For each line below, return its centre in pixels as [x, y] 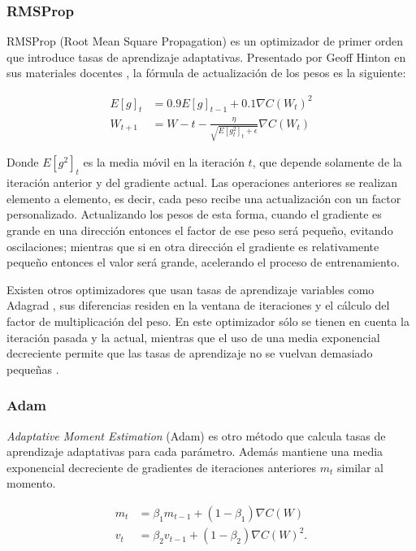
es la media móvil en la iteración [164, 162]
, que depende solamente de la [327, 162]
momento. [31, 483]
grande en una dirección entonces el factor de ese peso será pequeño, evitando [200, 230]
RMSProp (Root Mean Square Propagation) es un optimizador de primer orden [205, 41]
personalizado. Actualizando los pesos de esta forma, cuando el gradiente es [194, 214]
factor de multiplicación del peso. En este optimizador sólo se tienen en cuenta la [208, 321]
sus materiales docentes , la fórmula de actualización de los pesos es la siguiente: [206, 73]
